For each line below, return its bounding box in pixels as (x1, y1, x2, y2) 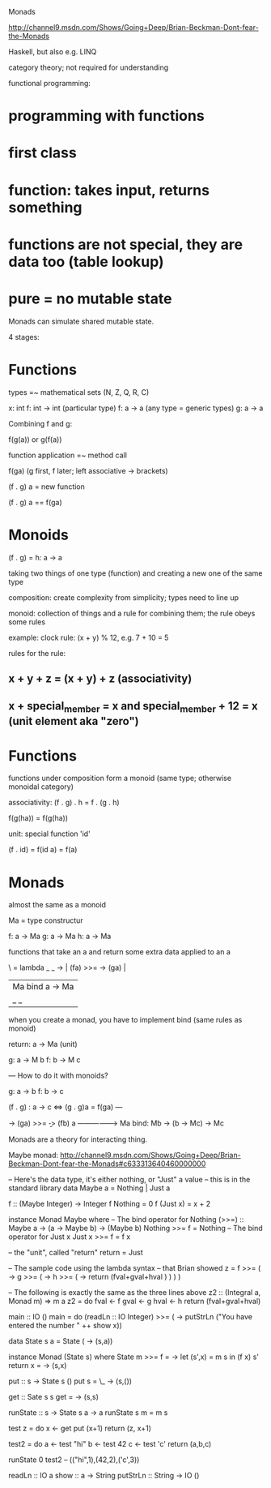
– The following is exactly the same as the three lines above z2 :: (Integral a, (8, 1288, 261, 1297)
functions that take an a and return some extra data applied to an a (8, 947, 231, 957)
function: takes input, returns (8, 181, 210, 199)
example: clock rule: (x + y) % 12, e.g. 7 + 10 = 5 (8, 633, 169, 642)
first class (8, 144, 77, 162)
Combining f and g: (8, 418, 73, 428)
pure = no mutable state (8, 289, 172, 307)
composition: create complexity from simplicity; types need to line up (8, 592, 239, 602)
